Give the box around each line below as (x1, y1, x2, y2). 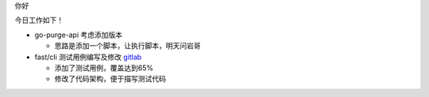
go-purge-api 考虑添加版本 (34, 30, 123, 39)
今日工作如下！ (14, 16, 64, 25)
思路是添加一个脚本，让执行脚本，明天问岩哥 (54, 41, 201, 50)
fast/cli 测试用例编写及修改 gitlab (34, 52, 142, 62)
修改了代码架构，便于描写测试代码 (54, 74, 166, 84)
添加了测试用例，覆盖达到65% (54, 63, 154, 73)
